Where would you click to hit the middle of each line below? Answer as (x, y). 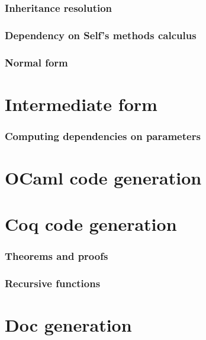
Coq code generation (91, 224)
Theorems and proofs (57, 256)
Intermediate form (81, 104)
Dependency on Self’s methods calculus (101, 35)
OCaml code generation (103, 177)
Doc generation (68, 325)
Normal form (36, 62)
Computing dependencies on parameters (103, 136)
